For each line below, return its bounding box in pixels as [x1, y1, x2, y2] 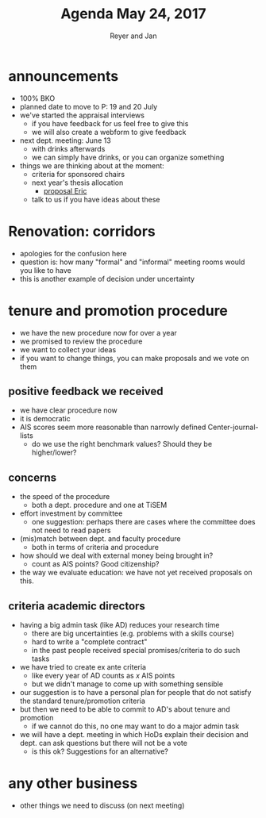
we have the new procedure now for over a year [19, 328, 177, 337]
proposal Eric [43, 186, 87, 195]
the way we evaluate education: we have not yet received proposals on [19, 568, 253, 578]
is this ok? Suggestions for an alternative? [31, 747, 169, 756]
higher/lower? [31, 447, 77, 457]
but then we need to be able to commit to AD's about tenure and [19, 705, 230, 714]
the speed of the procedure [19, 492, 110, 501]
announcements [8, 67, 119, 85]
